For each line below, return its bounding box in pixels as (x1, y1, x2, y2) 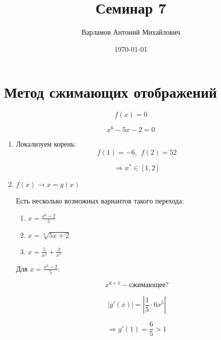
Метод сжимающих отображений (4, 82, 217, 102)
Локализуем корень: (16, 139, 77, 149)
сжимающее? (129, 282, 169, 289)
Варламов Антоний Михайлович (82, 27, 180, 37)
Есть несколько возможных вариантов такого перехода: (16, 195, 184, 206)
